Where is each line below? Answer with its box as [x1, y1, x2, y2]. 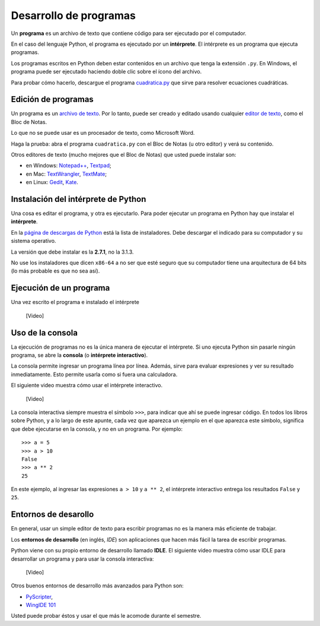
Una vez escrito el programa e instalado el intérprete [11, 299, 139, 306]
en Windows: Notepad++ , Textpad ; [25, 162, 112, 169]
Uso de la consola [11, 327, 78, 338]
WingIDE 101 [25, 602, 56, 609]
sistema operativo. [11, 238, 56, 245]
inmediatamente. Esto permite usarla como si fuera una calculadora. [11, 371, 178, 378]
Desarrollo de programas [11, 9, 136, 22]
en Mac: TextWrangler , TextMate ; [25, 170, 107, 178]
